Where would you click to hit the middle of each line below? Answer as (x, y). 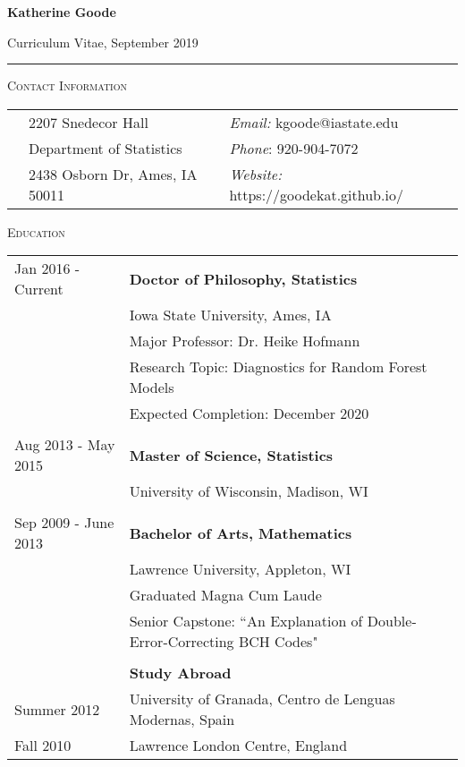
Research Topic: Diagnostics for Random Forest (278, 367)
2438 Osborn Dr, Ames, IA (113, 174)
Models (152, 388)
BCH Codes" (278, 642)
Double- (392, 621)
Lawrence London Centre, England (238, 746)
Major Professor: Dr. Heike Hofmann (245, 341)
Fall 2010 (43, 746)
